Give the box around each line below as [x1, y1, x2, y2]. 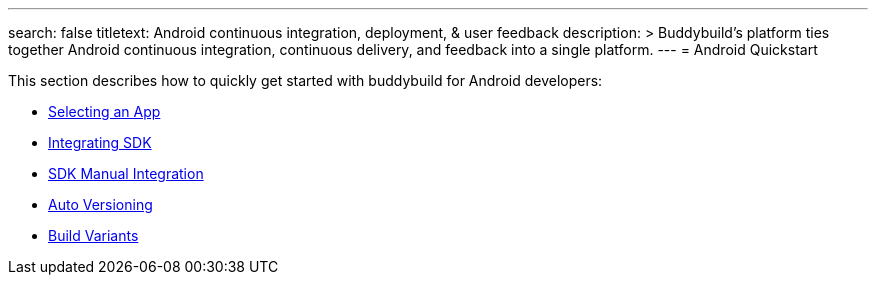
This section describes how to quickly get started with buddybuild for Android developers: [8, 72, 603, 89]
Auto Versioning [48, 196, 153, 213]
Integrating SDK [48, 134, 152, 151]
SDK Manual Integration [48, 165, 204, 182]
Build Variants [48, 227, 139, 244]
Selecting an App [48, 103, 161, 120]
